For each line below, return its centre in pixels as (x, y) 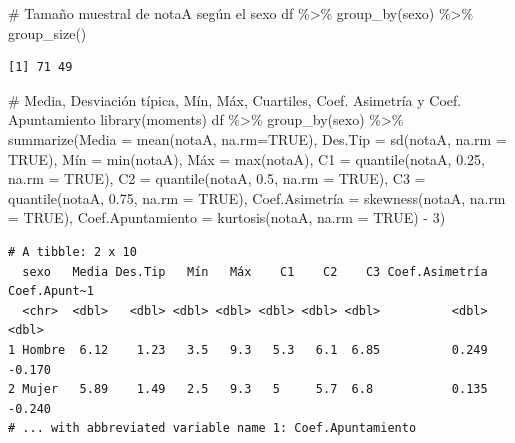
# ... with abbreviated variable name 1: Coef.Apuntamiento (212, 428)
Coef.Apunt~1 (51, 291)
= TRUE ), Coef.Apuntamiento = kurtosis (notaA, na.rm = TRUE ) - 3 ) (227, 217)
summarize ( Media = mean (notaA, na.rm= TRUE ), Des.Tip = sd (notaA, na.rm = (257, 138)
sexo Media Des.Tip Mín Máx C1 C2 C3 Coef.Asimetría (255, 271)
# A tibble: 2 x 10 (72, 251)
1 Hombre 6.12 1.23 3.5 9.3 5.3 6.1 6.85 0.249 (248, 349)
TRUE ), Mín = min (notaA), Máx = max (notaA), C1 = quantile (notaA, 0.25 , (246, 158)
